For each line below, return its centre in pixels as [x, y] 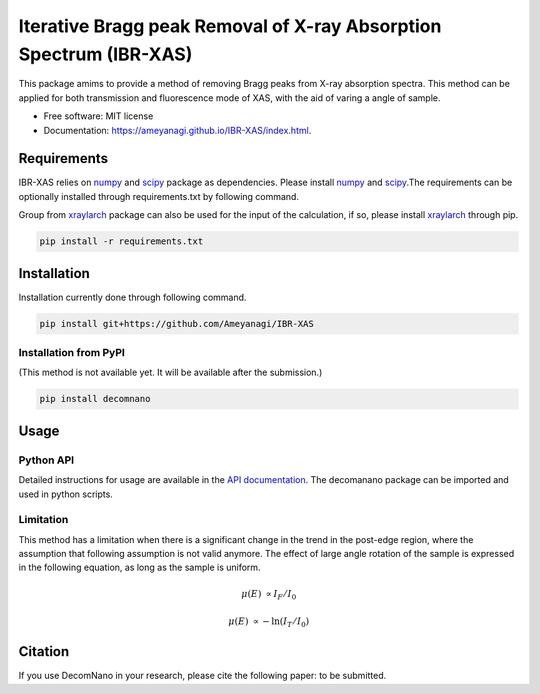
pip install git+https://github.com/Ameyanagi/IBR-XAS [176, 323]
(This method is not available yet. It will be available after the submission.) [170, 372]
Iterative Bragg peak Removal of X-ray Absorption [230, 26]
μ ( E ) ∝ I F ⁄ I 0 [269, 595]
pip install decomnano [95, 399]
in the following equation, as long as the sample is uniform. [139, 567]
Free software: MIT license [98, 116]
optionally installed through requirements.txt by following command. [159, 196]
